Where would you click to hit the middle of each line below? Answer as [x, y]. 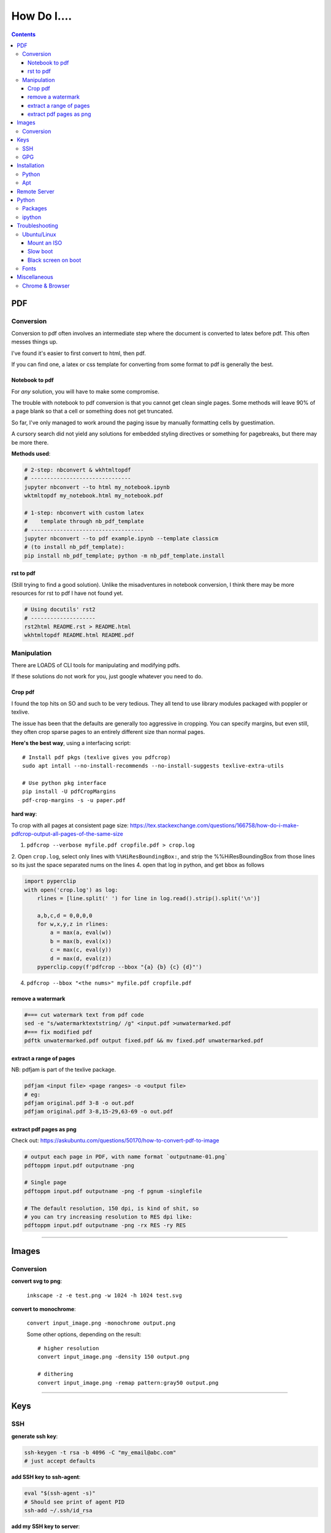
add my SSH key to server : [46, 1526]
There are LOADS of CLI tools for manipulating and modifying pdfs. [96, 665]
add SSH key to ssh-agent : [46, 1477]
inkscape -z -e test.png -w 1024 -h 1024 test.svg [104, 1295]
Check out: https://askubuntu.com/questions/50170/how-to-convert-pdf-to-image [115, 1141]
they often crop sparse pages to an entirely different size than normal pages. [108, 732]
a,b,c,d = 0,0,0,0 [65, 916]
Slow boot [40, 251]
